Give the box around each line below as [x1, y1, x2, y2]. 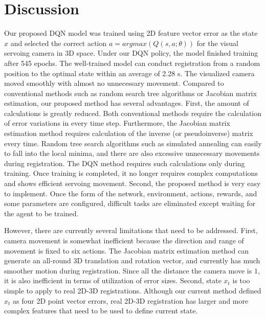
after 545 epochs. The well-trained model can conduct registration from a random [4, 57, 260, 68]
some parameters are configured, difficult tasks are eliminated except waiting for [4, 198, 256, 209]
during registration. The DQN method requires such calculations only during [4, 157, 245, 168]
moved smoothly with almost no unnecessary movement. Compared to [4, 78, 224, 88]
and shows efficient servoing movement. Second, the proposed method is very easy [4, 178, 261, 189]
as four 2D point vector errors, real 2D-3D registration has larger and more [13, 295, 249, 306]
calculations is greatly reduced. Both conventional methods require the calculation [4, 107, 262, 118]
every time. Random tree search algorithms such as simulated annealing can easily [4, 138, 262, 148]
